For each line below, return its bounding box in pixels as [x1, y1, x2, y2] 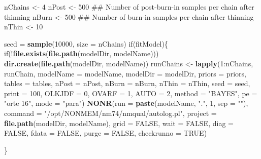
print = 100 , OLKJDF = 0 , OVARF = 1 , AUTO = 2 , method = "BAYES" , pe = [4, 88, 257, 98]
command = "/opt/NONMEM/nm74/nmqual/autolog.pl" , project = [4, 107, 217, 118]
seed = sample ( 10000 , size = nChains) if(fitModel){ [4, 38, 168, 49]
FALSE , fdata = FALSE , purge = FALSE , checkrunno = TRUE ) [4, 128, 207, 138]
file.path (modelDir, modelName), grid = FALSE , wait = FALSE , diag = [4, 117, 234, 128]
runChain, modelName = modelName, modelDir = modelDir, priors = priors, [4, 68, 246, 78]
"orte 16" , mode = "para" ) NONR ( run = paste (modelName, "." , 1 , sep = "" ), [4, 98, 248, 108]
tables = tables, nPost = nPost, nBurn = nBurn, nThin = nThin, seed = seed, [4, 78, 250, 89]
